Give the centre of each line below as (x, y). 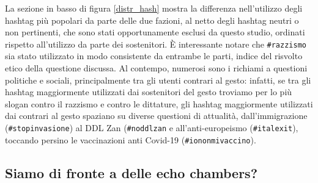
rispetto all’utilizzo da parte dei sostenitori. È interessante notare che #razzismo (156, 44)
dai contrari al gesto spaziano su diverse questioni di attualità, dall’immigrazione (156, 116)
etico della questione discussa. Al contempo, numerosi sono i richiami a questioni (156, 68)
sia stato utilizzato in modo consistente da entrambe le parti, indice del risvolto (154, 56)
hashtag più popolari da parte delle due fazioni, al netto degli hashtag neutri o (152, 20)
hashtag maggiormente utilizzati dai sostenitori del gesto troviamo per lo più (149, 92)
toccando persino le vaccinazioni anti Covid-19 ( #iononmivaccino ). (131, 139)
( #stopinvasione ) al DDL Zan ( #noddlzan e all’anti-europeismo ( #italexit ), (152, 127)
